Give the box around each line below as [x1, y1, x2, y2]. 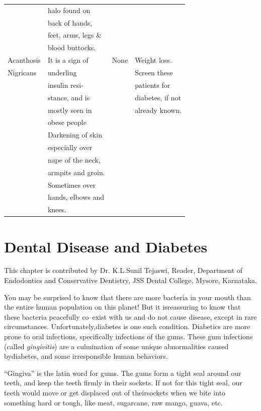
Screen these [135, 67, 173, 77]
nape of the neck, [47, 154, 101, 165]
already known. [135, 104, 182, 115]
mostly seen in [47, 104, 92, 115]
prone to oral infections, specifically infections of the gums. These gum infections [4, 331, 253, 342]
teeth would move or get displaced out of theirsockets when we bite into [4, 387, 226, 397]
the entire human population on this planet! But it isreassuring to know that [4, 302, 241, 312]
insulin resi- [47, 79, 83, 90]
